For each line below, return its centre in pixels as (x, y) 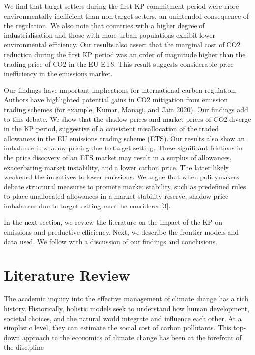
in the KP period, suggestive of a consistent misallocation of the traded (111, 129)
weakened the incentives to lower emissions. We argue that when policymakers (122, 177)
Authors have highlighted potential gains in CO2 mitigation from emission (116, 100)
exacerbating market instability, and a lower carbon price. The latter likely (116, 167)
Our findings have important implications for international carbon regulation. (121, 90)
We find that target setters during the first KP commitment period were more (122, 6)
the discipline (24, 347)
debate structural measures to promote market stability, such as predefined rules (125, 186)
